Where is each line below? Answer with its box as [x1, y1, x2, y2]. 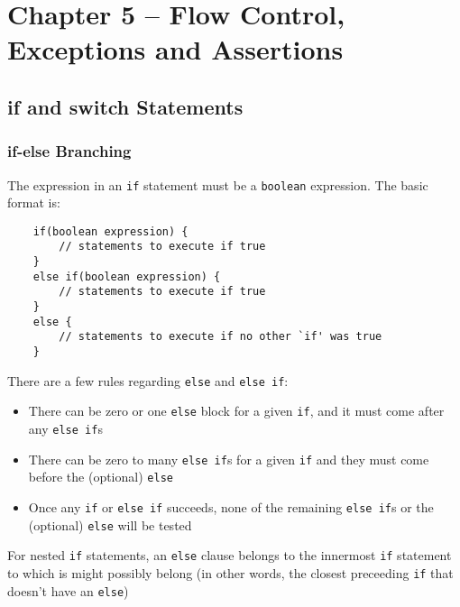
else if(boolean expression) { [32, 270, 221, 283]
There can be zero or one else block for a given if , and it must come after [28, 401, 445, 420]
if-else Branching [7, 140, 132, 162]
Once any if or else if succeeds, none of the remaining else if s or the [28, 498, 434, 516]
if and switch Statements [7, 92, 244, 120]
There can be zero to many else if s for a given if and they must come [28, 449, 429, 468]
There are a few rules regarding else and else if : [7, 371, 289, 390]
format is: [7, 193, 60, 212]
